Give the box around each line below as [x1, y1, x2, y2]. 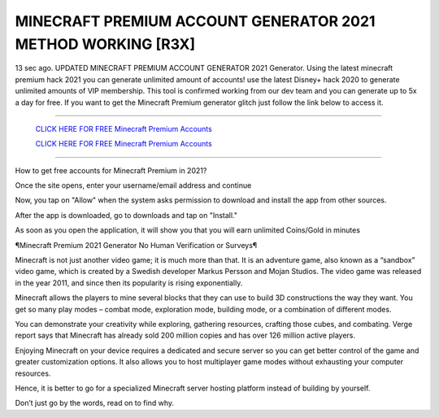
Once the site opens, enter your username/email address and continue [15, 181, 252, 190]
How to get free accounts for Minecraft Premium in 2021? [15, 165, 207, 175]
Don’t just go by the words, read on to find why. [15, 398, 175, 408]
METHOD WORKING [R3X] [15, 35, 196, 53]
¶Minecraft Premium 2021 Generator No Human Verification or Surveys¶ [15, 240, 258, 250]
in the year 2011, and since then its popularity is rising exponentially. [15, 277, 243, 288]
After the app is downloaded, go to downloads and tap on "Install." [15, 210, 238, 220]
